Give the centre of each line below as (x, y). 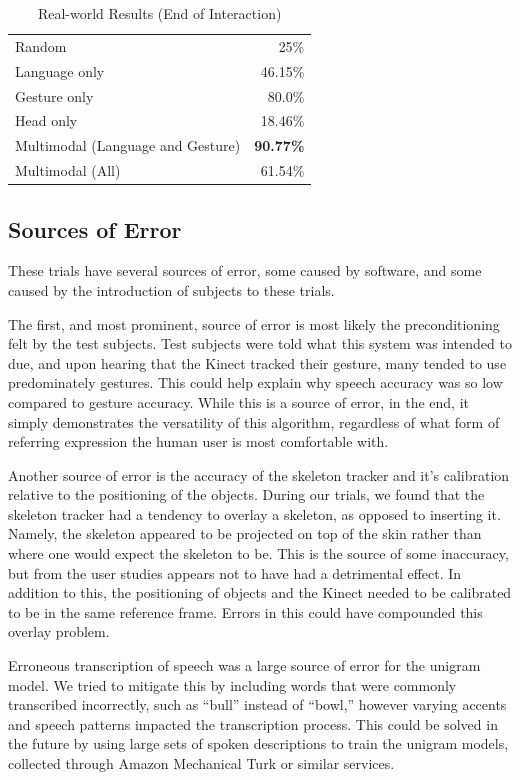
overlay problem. (59, 631)
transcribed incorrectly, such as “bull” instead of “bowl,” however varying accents (257, 704)
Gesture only (54, 95)
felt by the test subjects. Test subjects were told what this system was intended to (260, 343)
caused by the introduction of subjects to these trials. (171, 289)
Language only (60, 70)
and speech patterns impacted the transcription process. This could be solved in (253, 723)
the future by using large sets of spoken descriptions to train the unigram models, (258, 743)
